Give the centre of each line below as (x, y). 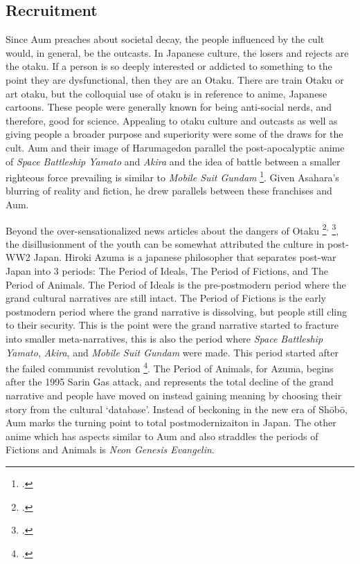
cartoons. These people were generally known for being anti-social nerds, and (169, 107)
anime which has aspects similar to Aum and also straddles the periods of (162, 436)
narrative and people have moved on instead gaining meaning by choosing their (174, 395)
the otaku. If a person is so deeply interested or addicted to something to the (169, 66)
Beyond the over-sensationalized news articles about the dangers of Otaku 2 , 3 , (172, 229)
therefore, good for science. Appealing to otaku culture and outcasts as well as (172, 120)
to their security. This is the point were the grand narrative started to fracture (172, 325)
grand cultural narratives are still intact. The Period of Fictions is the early (166, 298)
